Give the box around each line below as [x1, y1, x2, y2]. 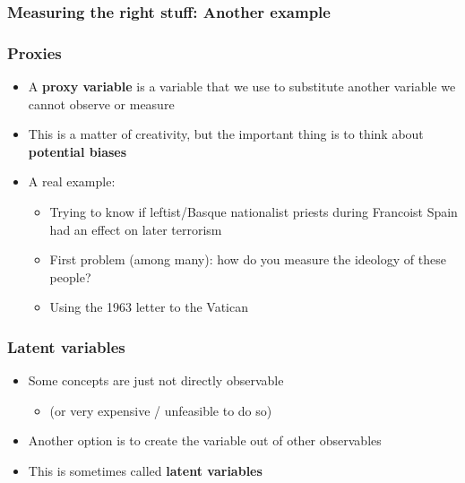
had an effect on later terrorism [49, 220, 222, 238]
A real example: [28, 172, 116, 191]
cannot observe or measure [28, 94, 175, 113]
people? [49, 267, 91, 286]
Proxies [7, 41, 62, 64]
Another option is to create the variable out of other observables [28, 431, 382, 450]
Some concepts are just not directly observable [28, 371, 284, 390]
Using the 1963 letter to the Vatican [49, 298, 248, 316]
